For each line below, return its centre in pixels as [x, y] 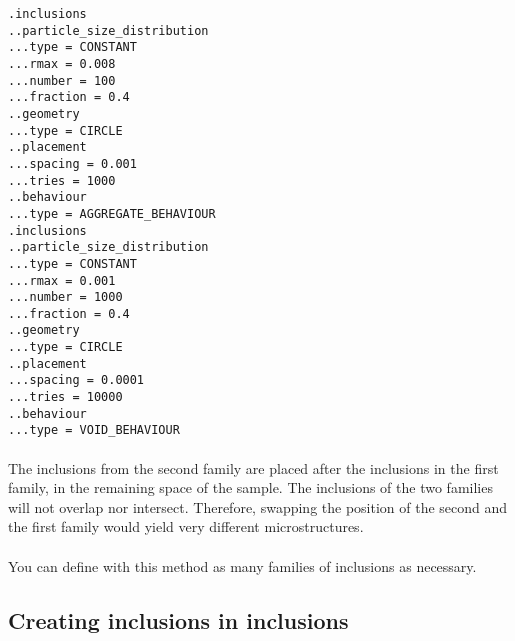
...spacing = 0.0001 [76, 380]
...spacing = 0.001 [72, 163]
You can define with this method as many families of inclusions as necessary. [242, 565]
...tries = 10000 [65, 397]
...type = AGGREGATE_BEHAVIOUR [112, 213]
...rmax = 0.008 [62, 63]
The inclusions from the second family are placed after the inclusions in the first [253, 467]
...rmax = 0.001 [62, 280]
